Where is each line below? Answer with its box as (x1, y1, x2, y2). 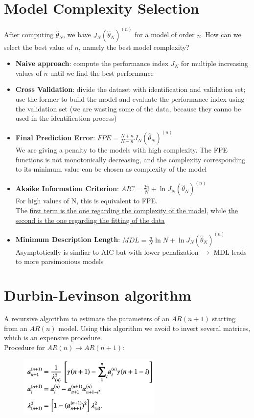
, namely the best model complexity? (78, 42, 189, 52)
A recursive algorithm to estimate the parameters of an (4, 313, 169, 323)
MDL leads (213, 246, 247, 257)
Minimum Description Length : (15, 234, 120, 244)
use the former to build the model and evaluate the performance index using (15, 93, 245, 104)
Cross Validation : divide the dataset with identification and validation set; (15, 84, 246, 94)
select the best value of (4, 42, 72, 52)
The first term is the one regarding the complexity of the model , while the (15, 205, 238, 215)
